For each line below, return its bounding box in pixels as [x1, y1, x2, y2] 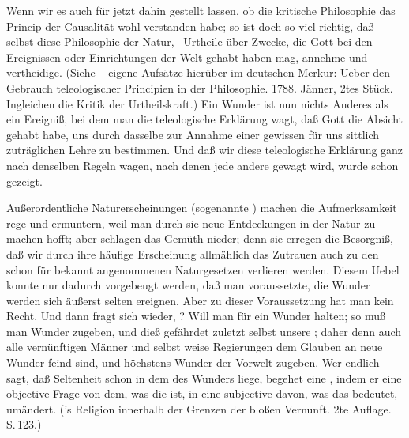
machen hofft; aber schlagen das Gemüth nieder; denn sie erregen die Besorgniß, [6, 230, 393, 247]
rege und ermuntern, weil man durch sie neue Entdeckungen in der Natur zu [6, 214, 376, 231]
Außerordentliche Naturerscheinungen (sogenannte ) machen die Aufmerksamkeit [6, 199, 397, 216]
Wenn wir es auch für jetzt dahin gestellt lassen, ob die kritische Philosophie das [6, 2, 396, 18]
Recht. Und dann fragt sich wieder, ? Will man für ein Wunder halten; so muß [6, 308, 386, 324]
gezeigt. [6, 172, 43, 189]
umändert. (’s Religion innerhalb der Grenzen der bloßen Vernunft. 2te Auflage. [6, 400, 392, 417]
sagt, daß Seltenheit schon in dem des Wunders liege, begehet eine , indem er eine [6, 369, 402, 386]
